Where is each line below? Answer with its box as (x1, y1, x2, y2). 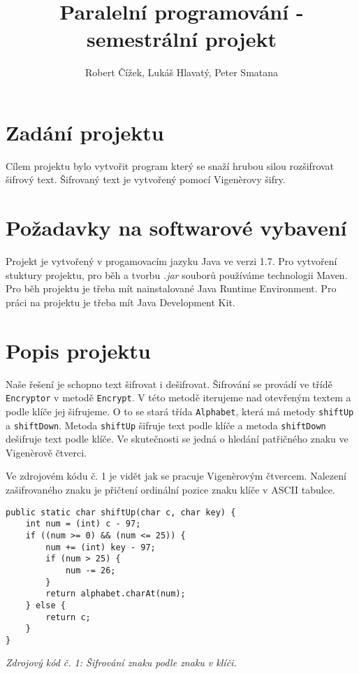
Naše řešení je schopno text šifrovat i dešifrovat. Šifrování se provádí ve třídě (6, 376, 332, 391)
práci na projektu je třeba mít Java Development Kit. (6, 294, 235, 309)
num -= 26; (65, 565, 116, 575)
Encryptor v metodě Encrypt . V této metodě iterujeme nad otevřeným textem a (6, 390, 351, 405)
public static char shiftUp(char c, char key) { (6, 507, 236, 517)
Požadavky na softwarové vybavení (6, 213, 347, 242)
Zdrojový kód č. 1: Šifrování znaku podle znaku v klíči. (6, 655, 237, 670)
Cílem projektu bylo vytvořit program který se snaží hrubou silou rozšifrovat (6, 158, 335, 173)
